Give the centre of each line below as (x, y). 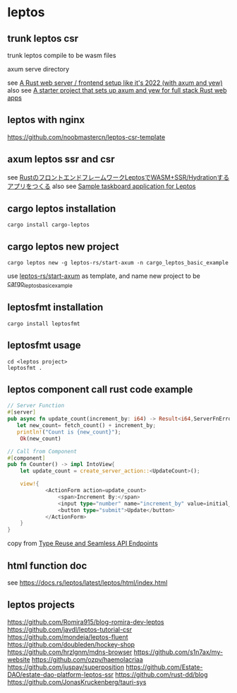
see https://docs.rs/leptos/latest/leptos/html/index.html (87, 583)
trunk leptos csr (43, 39)
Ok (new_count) (41, 438)
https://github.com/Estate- (164, 667)
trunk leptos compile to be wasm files (62, 55)
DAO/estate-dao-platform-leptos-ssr (61, 674)
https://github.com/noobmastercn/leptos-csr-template (86, 137)
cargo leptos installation (62, 209)
